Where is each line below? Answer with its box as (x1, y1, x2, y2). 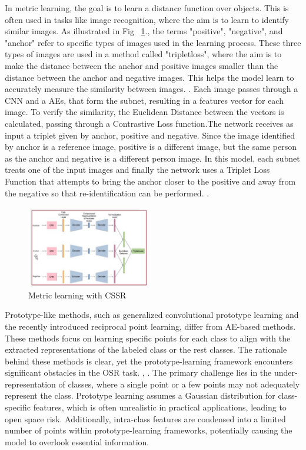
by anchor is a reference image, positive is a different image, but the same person (5, 140, 297, 153)
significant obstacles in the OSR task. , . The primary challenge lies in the (5, 366, 272, 379)
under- (274, 366, 298, 379)
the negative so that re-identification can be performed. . (5, 186, 209, 199)
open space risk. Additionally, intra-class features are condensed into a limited (5, 412, 286, 425)
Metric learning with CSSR (28, 288, 127, 301)
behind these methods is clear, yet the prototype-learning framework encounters (5, 354, 293, 367)
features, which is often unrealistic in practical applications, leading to (33, 401, 287, 413)
